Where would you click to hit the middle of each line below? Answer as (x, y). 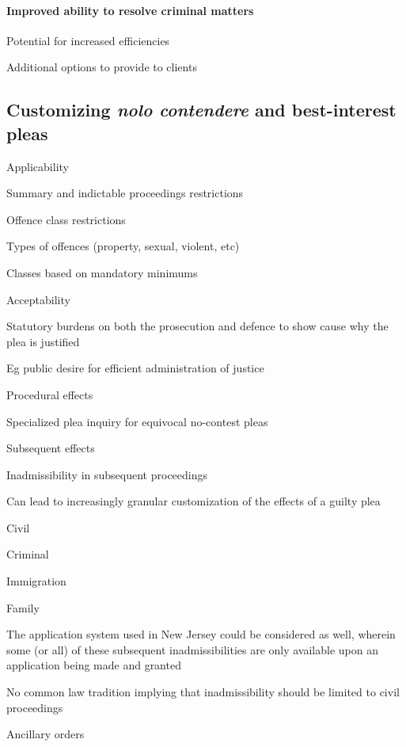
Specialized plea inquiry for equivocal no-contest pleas (137, 421)
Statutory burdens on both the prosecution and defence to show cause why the (197, 326)
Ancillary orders (46, 734)
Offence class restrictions (66, 219)
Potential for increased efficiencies (88, 40)
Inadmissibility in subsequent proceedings (107, 474)
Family (23, 607)
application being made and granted (94, 665)
